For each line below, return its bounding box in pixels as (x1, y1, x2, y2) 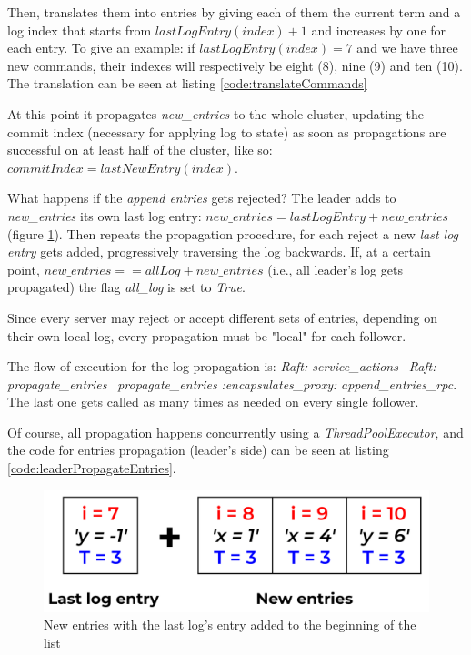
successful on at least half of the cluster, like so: (7, 140, 273, 159)
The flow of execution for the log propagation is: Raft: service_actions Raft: (7, 357, 436, 376)
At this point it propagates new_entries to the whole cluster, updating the (7, 104, 424, 123)
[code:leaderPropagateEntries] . (7, 458, 176, 478)
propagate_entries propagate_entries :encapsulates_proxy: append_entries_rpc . (7, 374, 457, 393)
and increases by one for (311, 20, 446, 39)
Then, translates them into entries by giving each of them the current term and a (7, 3, 461, 21)
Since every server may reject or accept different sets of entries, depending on (7, 307, 438, 327)
